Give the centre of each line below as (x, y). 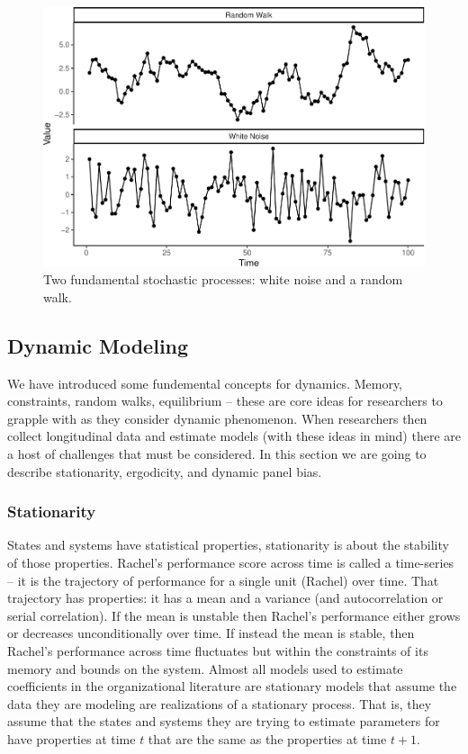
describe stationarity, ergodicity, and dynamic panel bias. (165, 471)
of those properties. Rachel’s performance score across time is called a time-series (231, 562)
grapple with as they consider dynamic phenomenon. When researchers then (217, 418)
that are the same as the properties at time (267, 738)
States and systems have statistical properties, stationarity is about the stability (228, 545)
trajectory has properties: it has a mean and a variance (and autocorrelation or (225, 598)
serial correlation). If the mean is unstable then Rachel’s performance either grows (234, 615)
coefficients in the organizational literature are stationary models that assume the (232, 686)
